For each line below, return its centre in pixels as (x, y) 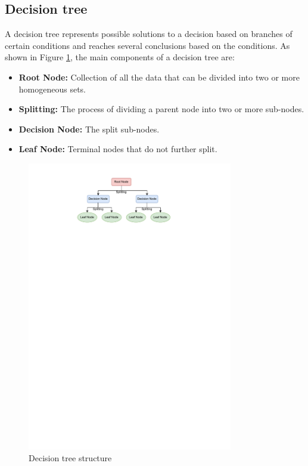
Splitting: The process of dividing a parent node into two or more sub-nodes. (161, 109)
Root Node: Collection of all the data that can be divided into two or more (159, 77)
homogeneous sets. (52, 89)
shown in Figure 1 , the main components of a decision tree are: (120, 57)
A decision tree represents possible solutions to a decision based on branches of (149, 34)
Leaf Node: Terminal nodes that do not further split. (118, 149)
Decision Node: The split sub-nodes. (89, 129)
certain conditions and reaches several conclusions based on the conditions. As (147, 45)
